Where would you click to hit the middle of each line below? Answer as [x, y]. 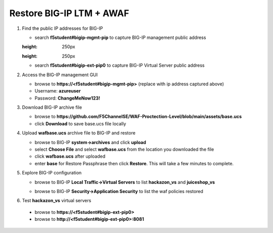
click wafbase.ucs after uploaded [70, 156]
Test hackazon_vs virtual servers [57, 201]
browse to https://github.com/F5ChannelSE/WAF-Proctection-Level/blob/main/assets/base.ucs [138, 117]
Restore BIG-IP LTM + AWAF [69, 13]
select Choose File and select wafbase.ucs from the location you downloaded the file [124, 150]
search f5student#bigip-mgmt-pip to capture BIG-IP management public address [120, 37]
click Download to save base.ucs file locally [80, 123]
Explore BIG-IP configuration [52, 173]
